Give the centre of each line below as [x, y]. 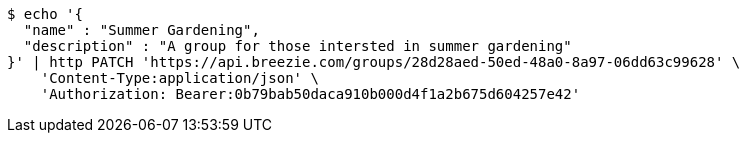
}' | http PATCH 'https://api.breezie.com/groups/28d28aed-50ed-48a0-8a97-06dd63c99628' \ [374, 62]
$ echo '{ [45, 14]
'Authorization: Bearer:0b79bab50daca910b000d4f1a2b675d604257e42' [310, 94]
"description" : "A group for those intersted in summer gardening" [297, 46]
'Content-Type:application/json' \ [179, 78]
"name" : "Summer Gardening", [141, 30]
